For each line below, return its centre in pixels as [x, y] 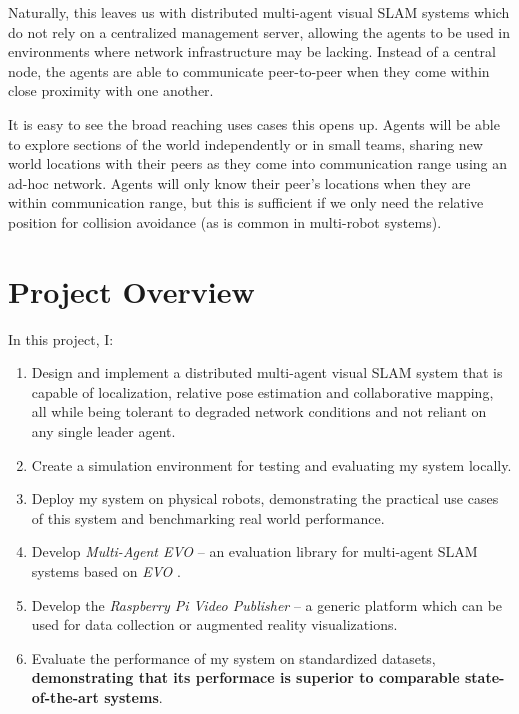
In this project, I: [61, 338]
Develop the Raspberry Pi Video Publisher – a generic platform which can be [267, 604]
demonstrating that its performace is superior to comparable [245, 677]
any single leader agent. [103, 431]
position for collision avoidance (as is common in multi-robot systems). [225, 221]
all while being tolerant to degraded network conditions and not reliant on [259, 411]
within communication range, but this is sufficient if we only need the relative [246, 202]
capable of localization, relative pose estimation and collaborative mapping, [262, 391]
